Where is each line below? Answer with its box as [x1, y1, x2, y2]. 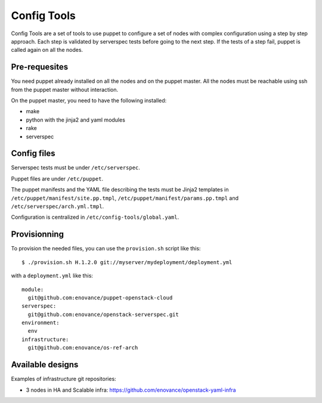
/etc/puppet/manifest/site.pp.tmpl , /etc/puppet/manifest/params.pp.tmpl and [11, 194, 239, 201]
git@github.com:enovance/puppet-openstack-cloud [27, 294, 173, 301]
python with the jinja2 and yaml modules [26, 116, 125, 123]
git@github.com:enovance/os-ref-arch [27, 345, 138, 351]
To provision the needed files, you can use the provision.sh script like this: [11, 245, 201, 252]
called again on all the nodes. [11, 46, 83, 54]
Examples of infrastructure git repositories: [11, 376, 116, 383]
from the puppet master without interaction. [11, 86, 119, 93]
